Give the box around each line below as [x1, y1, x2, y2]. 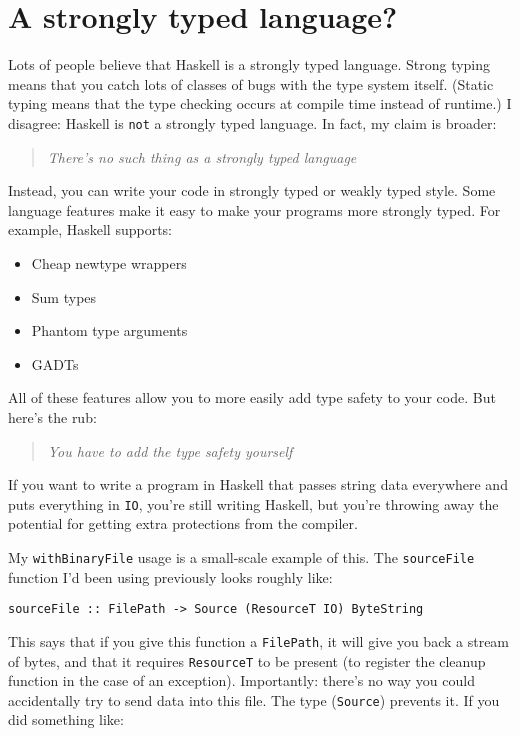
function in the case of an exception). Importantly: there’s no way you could [8, 670, 475, 691]
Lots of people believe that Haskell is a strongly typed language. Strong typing [8, 54, 491, 75]
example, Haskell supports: [8, 219, 172, 240]
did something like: [8, 709, 124, 730]
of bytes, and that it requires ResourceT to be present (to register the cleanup [8, 650, 486, 671]
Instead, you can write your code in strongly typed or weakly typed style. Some [8, 180, 496, 201]
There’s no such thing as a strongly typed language [47, 146, 357, 167]
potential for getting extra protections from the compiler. [8, 513, 358, 534]
